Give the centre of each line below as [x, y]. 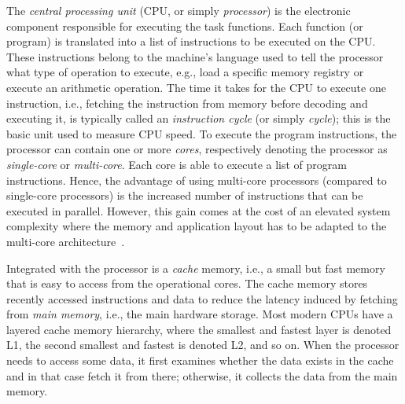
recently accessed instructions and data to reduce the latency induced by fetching [202, 298]
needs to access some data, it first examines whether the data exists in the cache [200, 360]
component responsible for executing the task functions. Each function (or [185, 26]
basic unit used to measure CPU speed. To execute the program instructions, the [202, 133]
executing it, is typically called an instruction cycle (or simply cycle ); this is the [199, 118]
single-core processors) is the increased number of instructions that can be [185, 195]
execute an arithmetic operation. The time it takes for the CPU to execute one [196, 87]
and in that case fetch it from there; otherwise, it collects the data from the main [202, 375]
